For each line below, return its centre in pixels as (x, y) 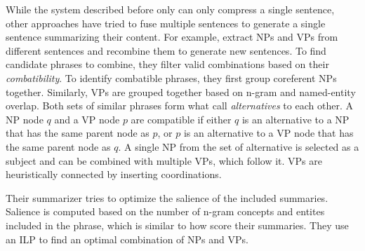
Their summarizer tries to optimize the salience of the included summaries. (167, 197)
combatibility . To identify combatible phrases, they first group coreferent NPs (171, 77)
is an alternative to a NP (296, 119)
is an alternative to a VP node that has (268, 133)
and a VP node (87, 119)
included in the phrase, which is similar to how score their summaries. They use (177, 225)
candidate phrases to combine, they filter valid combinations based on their (167, 64)
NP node (25, 119)
